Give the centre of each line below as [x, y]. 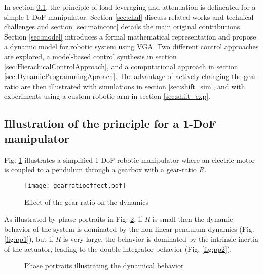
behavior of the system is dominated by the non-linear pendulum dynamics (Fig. [129, 229]
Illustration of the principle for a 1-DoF [110, 123]
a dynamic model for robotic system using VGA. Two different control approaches [131, 46]
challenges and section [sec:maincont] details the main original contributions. [123, 27]
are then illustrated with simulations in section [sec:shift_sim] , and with [133, 86]
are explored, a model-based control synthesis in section [90, 56]
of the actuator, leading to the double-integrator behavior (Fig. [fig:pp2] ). [118, 248]
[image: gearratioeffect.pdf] [75, 186]
